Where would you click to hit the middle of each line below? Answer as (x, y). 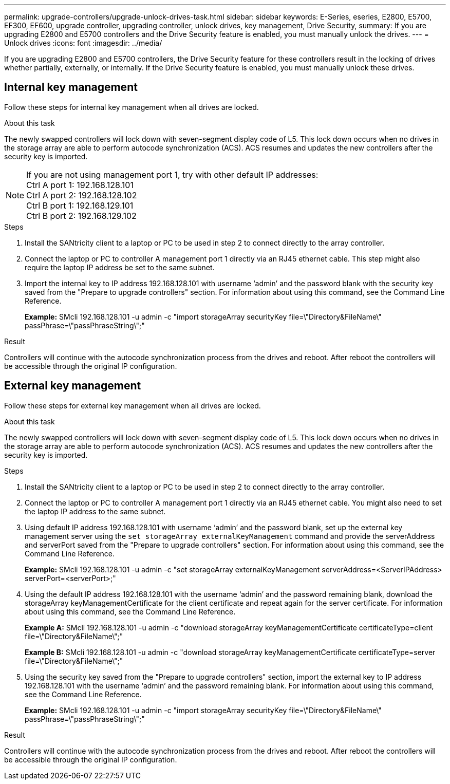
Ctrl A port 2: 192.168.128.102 (82, 195)
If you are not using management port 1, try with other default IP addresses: (172, 174)
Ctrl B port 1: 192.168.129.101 (80, 205)
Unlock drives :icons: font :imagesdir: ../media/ (83, 43)
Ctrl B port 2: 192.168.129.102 (81, 216)
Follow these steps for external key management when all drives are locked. (133, 405)
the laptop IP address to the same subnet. (95, 511)
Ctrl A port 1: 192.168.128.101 (80, 185)
